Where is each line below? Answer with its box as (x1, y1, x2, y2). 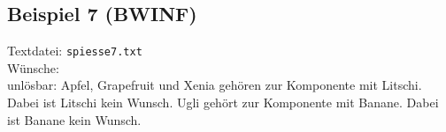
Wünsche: (7, 58, 59, 77)
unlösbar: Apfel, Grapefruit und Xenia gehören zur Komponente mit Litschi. (7, 76, 422, 94)
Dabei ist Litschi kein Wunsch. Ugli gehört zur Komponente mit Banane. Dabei (7, 93, 439, 112)
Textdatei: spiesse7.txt (7, 41, 142, 60)
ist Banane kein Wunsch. (7, 110, 142, 128)
